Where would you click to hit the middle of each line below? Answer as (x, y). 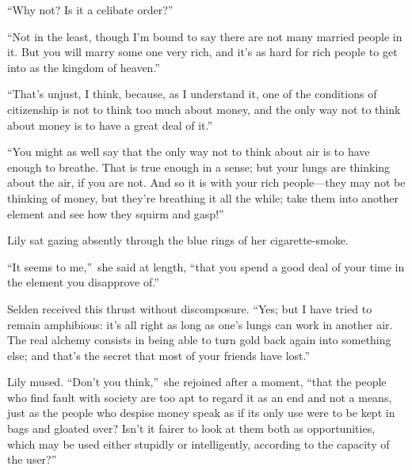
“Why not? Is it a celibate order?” (90, 9)
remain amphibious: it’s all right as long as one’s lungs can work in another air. (200, 324)
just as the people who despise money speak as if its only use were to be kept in (201, 413)
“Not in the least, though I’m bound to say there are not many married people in (205, 36)
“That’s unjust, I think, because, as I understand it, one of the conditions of (192, 94)
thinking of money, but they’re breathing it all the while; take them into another (203, 197)
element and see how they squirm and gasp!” (116, 213)
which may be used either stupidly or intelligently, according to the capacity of (198, 443)
